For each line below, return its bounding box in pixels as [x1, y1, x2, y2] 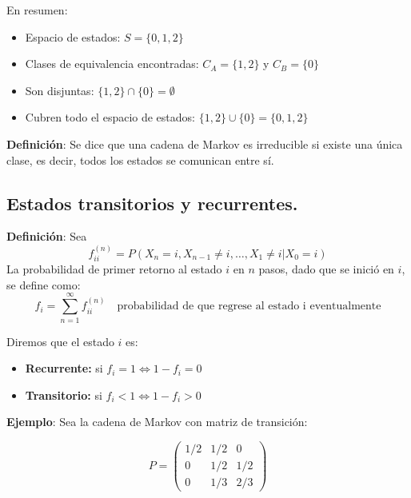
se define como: [6, 276, 81, 293]
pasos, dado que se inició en [258, 261, 394, 277]
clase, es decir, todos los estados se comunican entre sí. [6, 151, 274, 168]
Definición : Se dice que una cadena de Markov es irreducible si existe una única [6, 135, 403, 152]
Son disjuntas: [25, 82, 94, 98]
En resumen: [6, 2, 68, 18]
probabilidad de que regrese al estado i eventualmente [117, 301, 381, 313]
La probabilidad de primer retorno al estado [6, 261, 222, 277]
